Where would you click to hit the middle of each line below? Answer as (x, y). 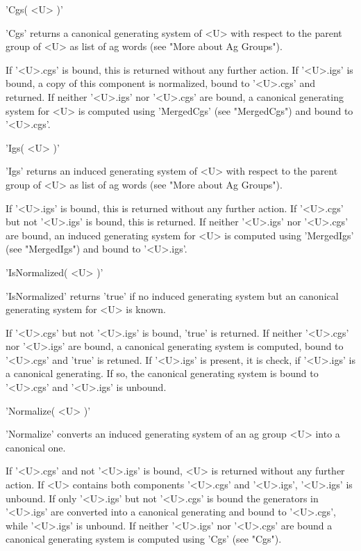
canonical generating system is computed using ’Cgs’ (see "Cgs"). (144, 539)
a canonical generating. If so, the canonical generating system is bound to (162, 373)
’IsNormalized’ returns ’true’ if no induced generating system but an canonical (172, 295)
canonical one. (36, 447)
